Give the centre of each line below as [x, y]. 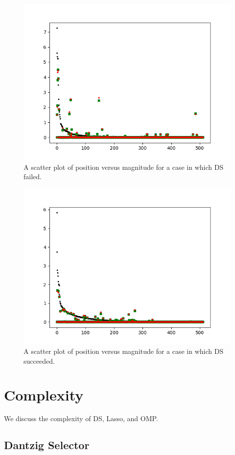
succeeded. [39, 361]
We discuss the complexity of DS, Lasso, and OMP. [81, 418]
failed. [33, 176]
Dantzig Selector [47, 444]
